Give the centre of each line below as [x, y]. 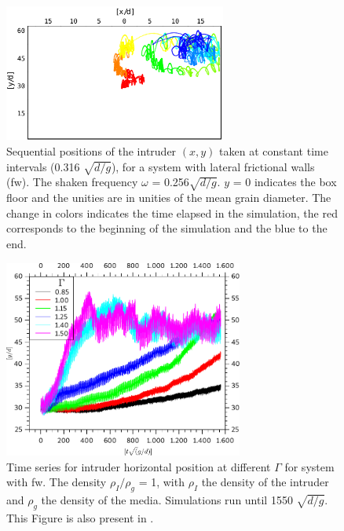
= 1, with [161, 482]
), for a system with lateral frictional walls [213, 166]
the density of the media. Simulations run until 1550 [167, 499]
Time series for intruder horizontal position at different [139, 466]
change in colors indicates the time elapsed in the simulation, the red [172, 212]
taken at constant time [274, 151]
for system [309, 466]
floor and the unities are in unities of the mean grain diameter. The [169, 198]
